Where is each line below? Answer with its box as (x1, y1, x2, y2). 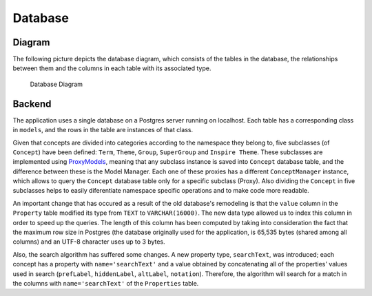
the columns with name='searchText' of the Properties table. (12, 279, 199, 287)
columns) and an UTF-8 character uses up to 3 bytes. (12, 237, 165, 246)
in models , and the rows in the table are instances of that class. (12, 126, 193, 134)
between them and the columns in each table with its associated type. (12, 64, 211, 72)
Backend (12, 98, 52, 109)
